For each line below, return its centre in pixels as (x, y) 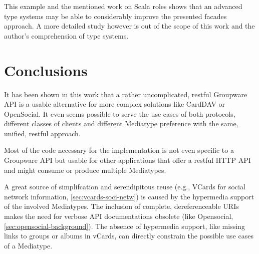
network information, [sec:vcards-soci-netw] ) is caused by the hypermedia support (129, 196)
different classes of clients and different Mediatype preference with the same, (121, 123)
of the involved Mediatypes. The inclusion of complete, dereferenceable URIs (121, 206)
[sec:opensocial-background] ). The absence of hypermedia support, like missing (124, 226)
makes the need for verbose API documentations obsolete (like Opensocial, (119, 216)
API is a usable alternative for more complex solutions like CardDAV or (115, 104)
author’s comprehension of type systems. (66, 35)
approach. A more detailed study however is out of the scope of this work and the (129, 26)
